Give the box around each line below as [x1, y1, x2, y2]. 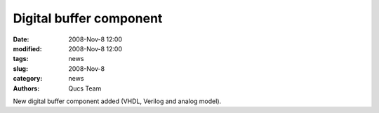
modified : [13, 44, 42, 53]
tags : [13, 55, 29, 63]
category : [13, 74, 43, 83]
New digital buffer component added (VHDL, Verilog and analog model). [13, 97, 222, 105]
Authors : [13, 84, 40, 93]
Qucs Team [68, 84, 102, 93]
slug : [13, 64, 28, 73]
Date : [13, 35, 29, 44]
